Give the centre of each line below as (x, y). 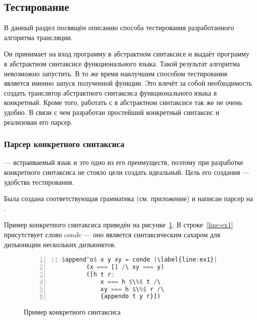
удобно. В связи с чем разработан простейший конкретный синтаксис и (112, 112)
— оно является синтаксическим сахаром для (152, 234)
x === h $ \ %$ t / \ (131, 282)
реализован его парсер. (38, 122)
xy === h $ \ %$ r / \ (132, 289)
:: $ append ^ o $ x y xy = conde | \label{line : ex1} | (134, 260)
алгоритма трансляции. (38, 37)
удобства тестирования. (39, 182)
